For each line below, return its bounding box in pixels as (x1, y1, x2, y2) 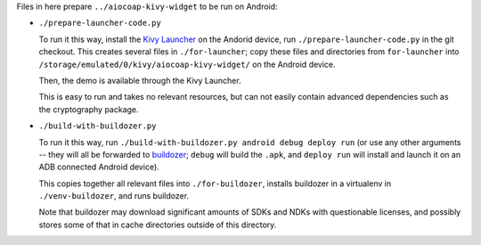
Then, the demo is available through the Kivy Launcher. (38, 75, 241, 86)
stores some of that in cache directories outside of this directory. (38, 219, 277, 230)
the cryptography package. (38, 103, 139, 115)
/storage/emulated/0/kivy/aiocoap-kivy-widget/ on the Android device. (38, 59, 336, 69)
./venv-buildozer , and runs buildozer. (38, 191, 190, 201)
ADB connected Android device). (38, 161, 159, 173)
